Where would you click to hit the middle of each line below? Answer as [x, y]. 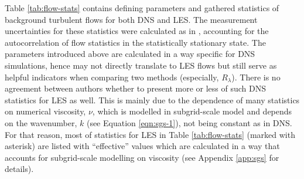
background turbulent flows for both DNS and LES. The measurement [131, 19]
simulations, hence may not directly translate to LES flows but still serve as [141, 65]
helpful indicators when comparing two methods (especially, [112, 77]
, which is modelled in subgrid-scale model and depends [192, 111]
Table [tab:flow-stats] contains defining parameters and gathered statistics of [142, 8]
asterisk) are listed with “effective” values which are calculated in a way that [142, 146]
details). [19, 169]
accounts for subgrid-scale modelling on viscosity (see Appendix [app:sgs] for [142, 157]
